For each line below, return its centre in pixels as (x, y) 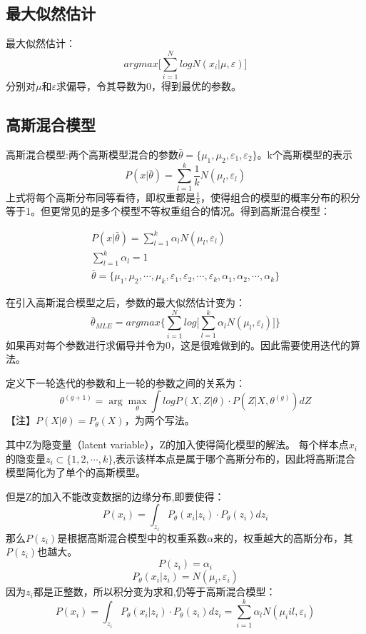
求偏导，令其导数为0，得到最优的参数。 (148, 85)
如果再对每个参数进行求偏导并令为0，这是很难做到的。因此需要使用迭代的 (178, 344)
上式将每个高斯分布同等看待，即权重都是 (101, 197)
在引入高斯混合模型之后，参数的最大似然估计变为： (126, 302)
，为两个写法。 (159, 420)
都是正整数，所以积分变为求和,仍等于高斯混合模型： (154, 592)
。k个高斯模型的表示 (305, 154)
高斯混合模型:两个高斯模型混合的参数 (92, 154)
